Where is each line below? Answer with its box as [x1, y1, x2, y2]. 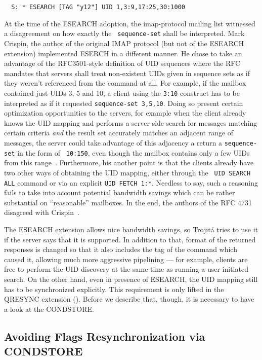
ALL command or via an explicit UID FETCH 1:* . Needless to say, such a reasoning [4, 177, 258, 188]
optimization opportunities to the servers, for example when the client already [4, 107, 246, 118]
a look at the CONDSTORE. [4, 303, 94, 314]
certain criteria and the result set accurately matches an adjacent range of [4, 127, 234, 138]
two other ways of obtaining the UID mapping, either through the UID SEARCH [4, 167, 251, 177]
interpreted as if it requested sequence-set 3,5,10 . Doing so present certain [4, 97, 243, 108]
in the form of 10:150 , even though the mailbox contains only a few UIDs [17, 147, 250, 158]
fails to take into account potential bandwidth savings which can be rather [4, 187, 235, 198]
